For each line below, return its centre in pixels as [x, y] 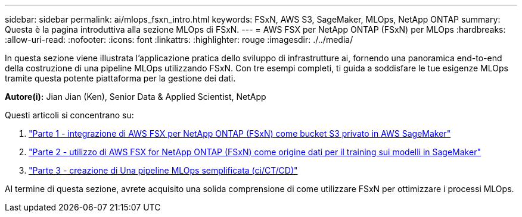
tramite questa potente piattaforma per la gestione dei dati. [120, 78]
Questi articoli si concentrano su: [69, 115]
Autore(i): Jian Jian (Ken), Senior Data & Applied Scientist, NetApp [136, 97]
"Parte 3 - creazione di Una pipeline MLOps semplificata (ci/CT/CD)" [163, 170]
